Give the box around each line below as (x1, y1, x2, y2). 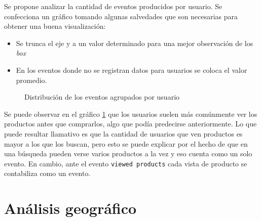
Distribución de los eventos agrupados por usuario (24, 92, 180, 102)
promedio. (16, 74, 47, 85)
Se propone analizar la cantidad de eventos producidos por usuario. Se (4, 1, 222, 11)
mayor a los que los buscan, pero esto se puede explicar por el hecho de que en (4, 138, 248, 149)
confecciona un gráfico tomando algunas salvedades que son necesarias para (4, 11, 238, 21)
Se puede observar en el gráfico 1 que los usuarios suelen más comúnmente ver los (4, 108, 257, 119)
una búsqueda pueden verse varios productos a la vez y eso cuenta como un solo (4, 148, 252, 159)
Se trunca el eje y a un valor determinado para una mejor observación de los (16, 37, 253, 48)
